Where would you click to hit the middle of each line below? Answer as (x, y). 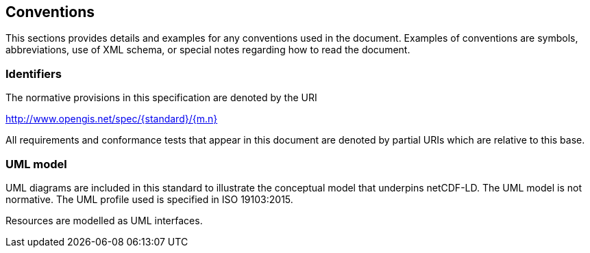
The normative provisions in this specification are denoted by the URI (161, 98)
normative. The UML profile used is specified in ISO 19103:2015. (149, 199)
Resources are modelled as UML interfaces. (104, 220)
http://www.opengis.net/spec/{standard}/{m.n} (112, 119)
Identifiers (34, 74)
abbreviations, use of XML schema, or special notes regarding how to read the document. (208, 50)
